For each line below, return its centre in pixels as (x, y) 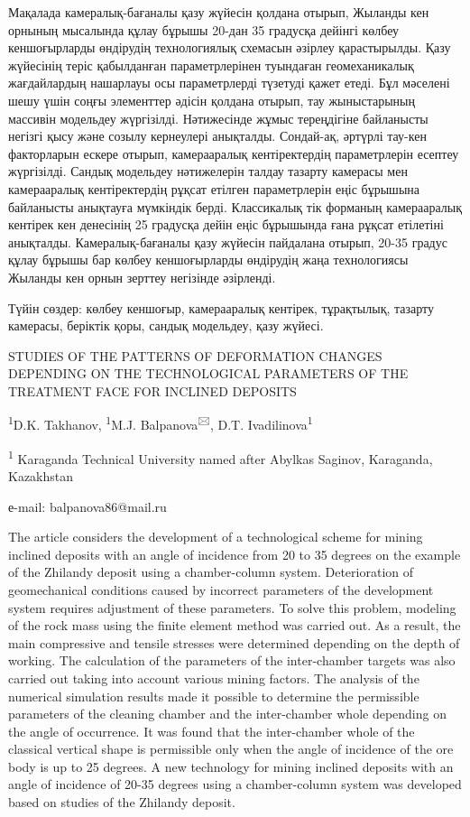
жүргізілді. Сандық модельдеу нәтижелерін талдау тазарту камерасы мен (208, 171)
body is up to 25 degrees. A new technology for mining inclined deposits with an (231, 766)
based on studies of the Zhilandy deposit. (122, 802)
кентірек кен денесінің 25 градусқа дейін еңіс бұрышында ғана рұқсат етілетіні (226, 224)
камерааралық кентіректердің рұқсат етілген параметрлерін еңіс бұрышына (214, 188)
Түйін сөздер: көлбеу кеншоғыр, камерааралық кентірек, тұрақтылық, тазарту (221, 307)
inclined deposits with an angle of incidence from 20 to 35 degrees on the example (235, 554)
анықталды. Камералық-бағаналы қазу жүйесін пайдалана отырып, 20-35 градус (228, 241)
